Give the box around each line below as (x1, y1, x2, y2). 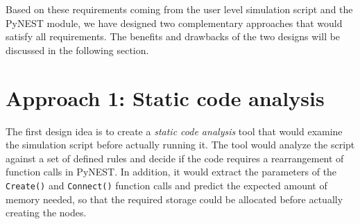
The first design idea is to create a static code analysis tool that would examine (6, 123, 343, 138)
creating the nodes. (6, 205, 87, 220)
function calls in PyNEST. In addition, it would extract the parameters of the (6, 164, 337, 179)
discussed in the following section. (6, 42, 149, 57)
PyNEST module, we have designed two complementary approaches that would (6, 15, 343, 30)
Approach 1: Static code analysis (6, 83, 325, 112)
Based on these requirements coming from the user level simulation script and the (6, 2, 353, 16)
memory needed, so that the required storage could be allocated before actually (6, 191, 343, 206)
